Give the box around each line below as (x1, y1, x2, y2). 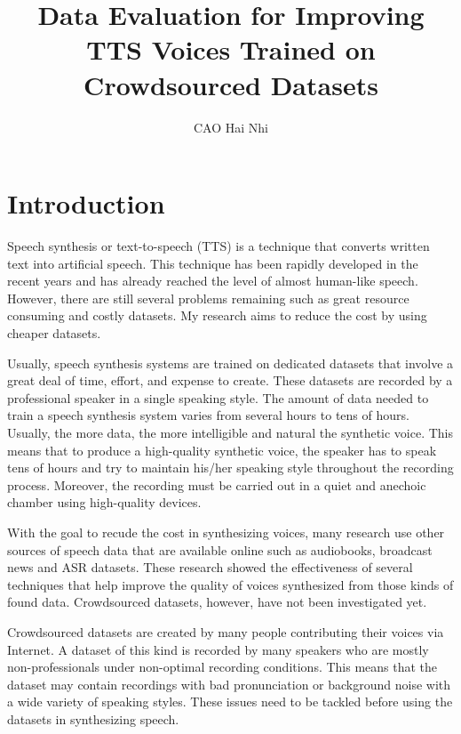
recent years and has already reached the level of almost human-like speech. (7, 271, 418, 290)
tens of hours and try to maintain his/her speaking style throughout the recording (7, 458, 454, 477)
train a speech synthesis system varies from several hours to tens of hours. (7, 406, 409, 424)
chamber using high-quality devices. (7, 493, 202, 512)
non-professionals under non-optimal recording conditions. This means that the (7, 657, 438, 676)
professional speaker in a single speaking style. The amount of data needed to (7, 388, 429, 407)
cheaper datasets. (7, 324, 101, 342)
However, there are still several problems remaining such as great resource (7, 288, 409, 307)
